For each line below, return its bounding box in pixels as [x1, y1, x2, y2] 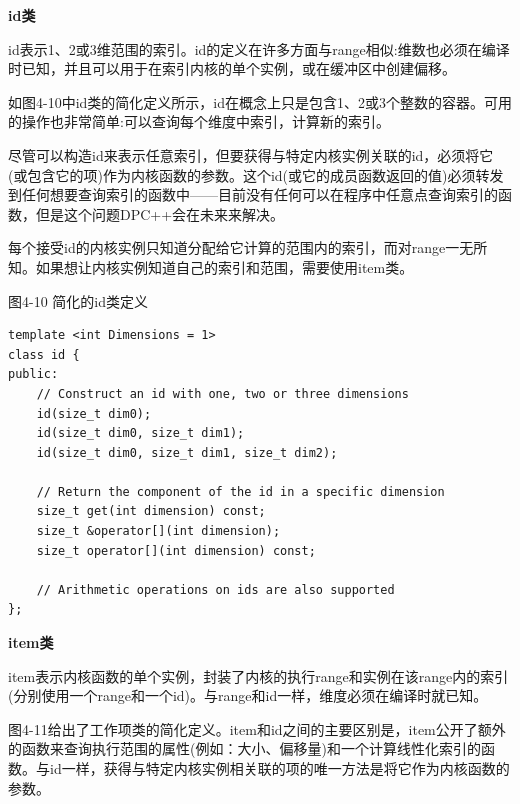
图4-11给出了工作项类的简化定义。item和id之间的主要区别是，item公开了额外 [8, 718, 506, 739]
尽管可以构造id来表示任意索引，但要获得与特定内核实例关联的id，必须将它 [8, 144, 494, 165]
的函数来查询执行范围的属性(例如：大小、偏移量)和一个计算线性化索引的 [8, 738, 481, 759]
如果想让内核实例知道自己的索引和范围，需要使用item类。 [35, 256, 414, 277]
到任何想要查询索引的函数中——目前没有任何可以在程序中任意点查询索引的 [8, 184, 498, 205]
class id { [8, 347, 80, 362]
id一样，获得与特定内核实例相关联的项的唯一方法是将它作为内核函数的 [49, 758, 510, 778]
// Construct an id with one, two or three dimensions [36, 386, 409, 401]
